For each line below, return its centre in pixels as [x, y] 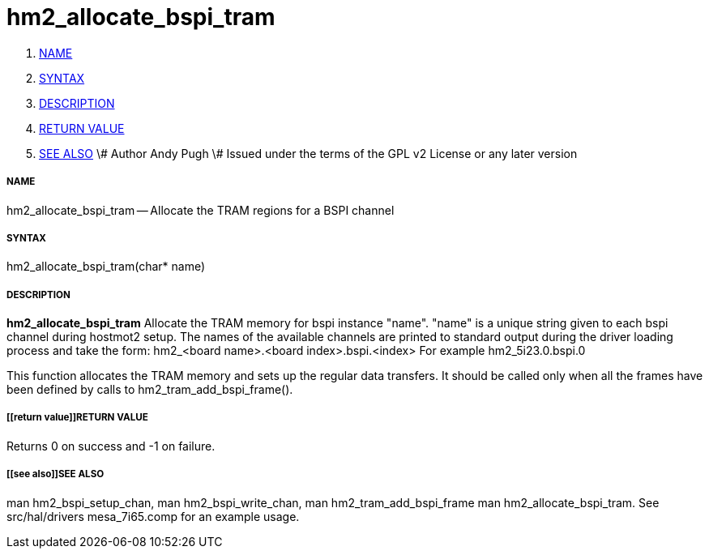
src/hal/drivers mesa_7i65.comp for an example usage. [153, 516]
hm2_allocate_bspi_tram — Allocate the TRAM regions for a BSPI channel [201, 210]
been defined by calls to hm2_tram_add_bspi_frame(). [150, 390]
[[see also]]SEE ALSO [56, 474]
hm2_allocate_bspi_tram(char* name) [106, 267]
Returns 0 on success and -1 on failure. [111, 446]
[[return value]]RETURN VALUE [77, 418]
